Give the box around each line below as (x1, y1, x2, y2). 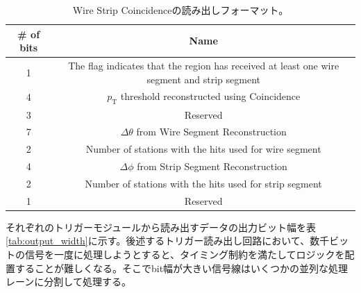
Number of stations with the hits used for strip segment (85, 176, 322, 190)
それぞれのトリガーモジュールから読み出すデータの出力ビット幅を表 (6, 219, 317, 234)
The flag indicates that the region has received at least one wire (68, 58, 339, 73)
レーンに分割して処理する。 (6, 274, 131, 289)
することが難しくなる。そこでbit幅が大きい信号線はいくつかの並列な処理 (15, 260, 349, 275)
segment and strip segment (146, 72, 260, 86)
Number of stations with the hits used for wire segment (85, 142, 321, 156)
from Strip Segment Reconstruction (137, 159, 287, 174)
